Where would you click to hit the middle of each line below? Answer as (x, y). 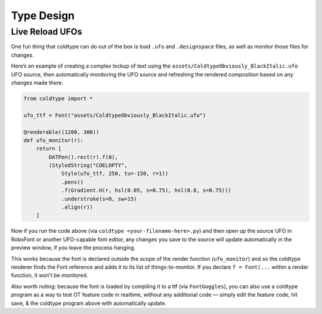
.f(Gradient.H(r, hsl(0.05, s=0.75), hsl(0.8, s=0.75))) (146, 190)
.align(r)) (77, 207)
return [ (49, 149)
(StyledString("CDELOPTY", (88, 165)
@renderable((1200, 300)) (61, 132)
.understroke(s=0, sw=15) (99, 199)
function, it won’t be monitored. (49, 275)
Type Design (43, 16)
